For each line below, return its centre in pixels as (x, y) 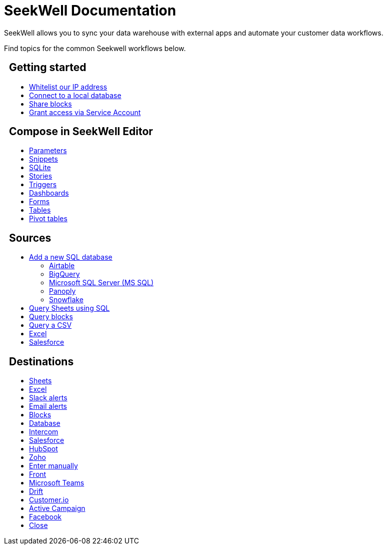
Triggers (43, 185)
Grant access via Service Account (85, 112)
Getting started (48, 68)
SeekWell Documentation (90, 11)
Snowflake (66, 300)
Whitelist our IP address (68, 87)
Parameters (48, 151)
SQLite (40, 168)
